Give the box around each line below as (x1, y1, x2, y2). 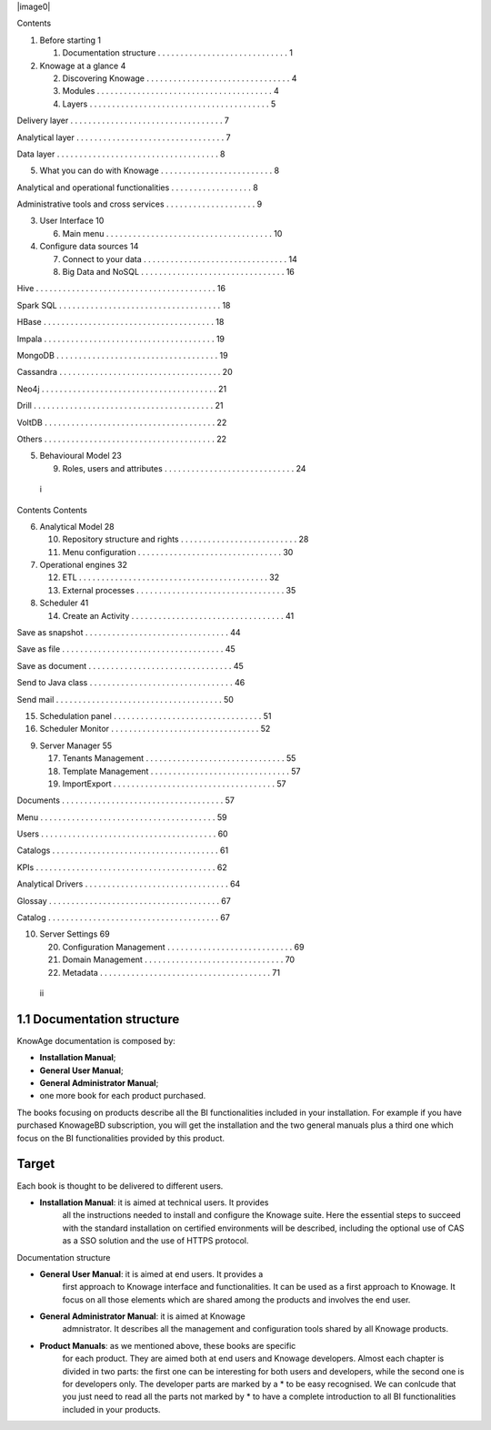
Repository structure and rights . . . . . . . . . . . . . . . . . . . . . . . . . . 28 (62, 533, 309, 545)
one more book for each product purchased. (39, 1090, 206, 1101)
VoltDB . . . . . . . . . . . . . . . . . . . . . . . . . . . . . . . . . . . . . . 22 (16, 417, 227, 428)
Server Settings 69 (39, 928, 110, 939)
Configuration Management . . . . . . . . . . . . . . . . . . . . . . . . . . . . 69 (62, 941, 305, 952)
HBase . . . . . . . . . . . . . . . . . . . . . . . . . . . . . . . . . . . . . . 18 (16, 317, 225, 328)
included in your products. (62, 1404, 161, 1415)
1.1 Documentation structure (16, 1011, 180, 1027)
